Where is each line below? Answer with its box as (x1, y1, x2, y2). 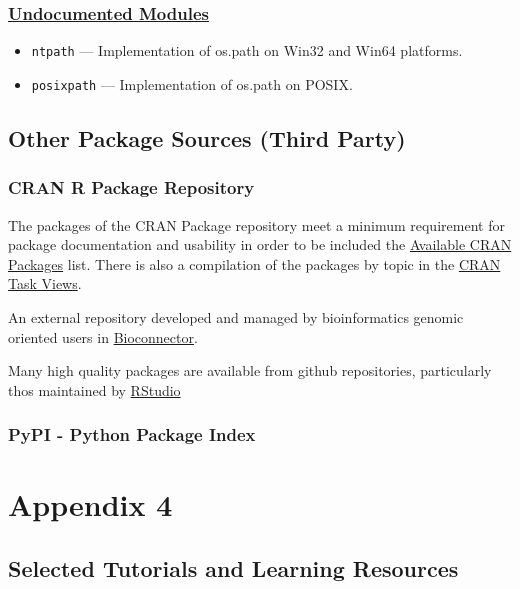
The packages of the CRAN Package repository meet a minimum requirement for (8, 214, 505, 235)
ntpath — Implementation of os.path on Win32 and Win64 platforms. (31, 40, 463, 61)
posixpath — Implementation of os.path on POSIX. (31, 73, 353, 94)
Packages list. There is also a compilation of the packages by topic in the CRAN (8, 253, 501, 274)
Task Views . (8, 273, 82, 294)
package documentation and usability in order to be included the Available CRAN (8, 234, 512, 255)
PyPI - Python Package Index (8, 422, 256, 447)
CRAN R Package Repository (8, 175, 255, 200)
